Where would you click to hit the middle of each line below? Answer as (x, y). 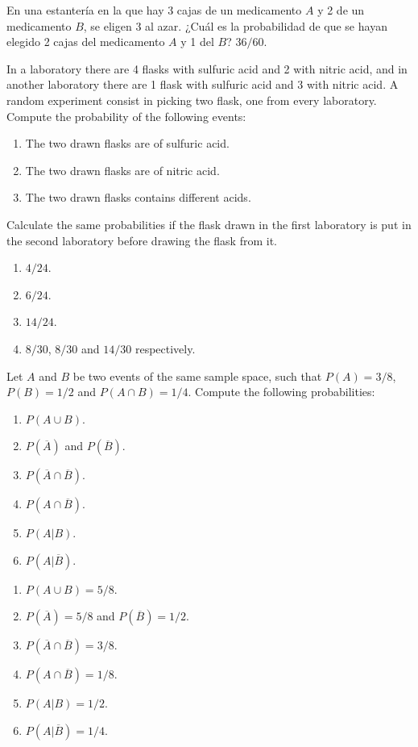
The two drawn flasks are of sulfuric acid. (127, 143)
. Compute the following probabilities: (281, 392)
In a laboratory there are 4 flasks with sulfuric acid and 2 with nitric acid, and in (207, 68)
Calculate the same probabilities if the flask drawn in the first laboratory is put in (209, 224)
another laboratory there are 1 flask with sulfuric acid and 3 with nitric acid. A (203, 84)
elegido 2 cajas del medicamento (86, 42)
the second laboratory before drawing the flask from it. (142, 240)
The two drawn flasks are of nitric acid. (122, 170)
